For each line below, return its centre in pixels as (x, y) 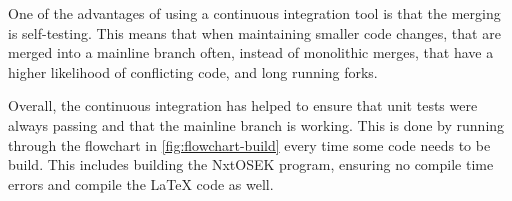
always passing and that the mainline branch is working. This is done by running (256, 124)
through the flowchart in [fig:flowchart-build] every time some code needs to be (249, 144)
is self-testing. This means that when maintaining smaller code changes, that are (254, 32)
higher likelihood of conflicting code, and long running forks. (193, 71)
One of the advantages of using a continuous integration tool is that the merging (254, 13)
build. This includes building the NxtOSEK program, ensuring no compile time (251, 164)
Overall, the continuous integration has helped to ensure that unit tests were (243, 105)
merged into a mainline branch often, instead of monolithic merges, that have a (251, 52)
